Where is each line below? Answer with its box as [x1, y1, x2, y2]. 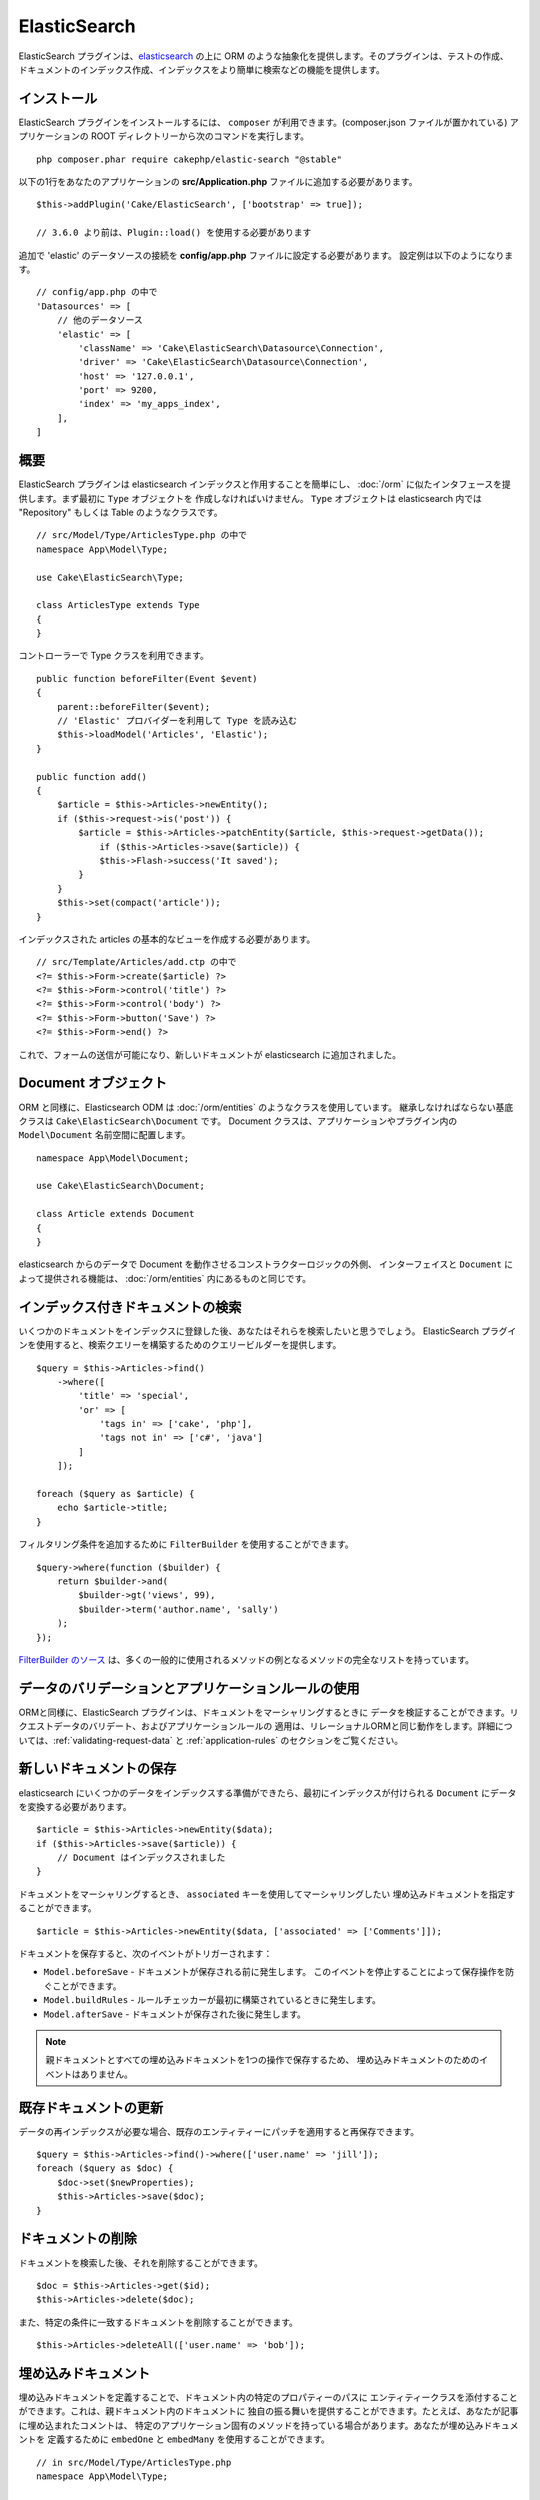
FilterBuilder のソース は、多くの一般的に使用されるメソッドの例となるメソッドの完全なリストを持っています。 [18, 1653, 475, 1665]
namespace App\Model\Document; [36, 1152, 190, 1164]
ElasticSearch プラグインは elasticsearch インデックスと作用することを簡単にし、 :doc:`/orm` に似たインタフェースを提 [18, 478, 511, 490]
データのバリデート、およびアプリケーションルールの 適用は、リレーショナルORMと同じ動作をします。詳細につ [53, 1720, 514, 1732]
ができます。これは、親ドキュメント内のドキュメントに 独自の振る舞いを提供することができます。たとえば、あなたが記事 [18, 2405, 519, 2417]
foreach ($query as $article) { [36, 1488, 195, 1500]
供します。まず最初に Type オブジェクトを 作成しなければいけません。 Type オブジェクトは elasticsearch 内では [18, 492, 482, 504]
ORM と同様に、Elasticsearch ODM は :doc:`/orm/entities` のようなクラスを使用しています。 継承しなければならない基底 [18, 1101, 514, 1113]
